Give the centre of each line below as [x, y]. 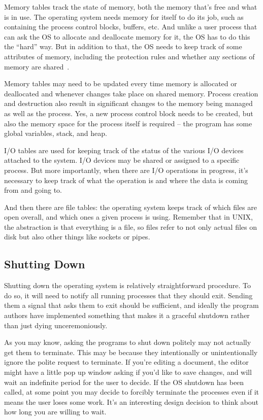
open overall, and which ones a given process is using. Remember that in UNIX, [128, 217]
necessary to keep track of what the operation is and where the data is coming [126, 180]
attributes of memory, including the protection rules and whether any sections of [129, 56]
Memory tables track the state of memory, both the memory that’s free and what [131, 7]
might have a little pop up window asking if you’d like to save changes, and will [128, 372]
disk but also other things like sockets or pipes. [77, 237]
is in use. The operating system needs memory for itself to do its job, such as [124, 16]
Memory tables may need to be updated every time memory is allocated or [121, 83]
